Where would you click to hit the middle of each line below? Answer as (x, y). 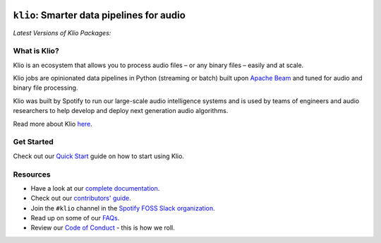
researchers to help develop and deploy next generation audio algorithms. (121, 111)
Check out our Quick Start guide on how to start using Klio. (99, 156)
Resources (32, 174)
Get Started (34, 142)
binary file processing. (46, 88)
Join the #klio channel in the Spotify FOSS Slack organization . (123, 208)
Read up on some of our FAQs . (75, 218)
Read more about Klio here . (53, 124)
